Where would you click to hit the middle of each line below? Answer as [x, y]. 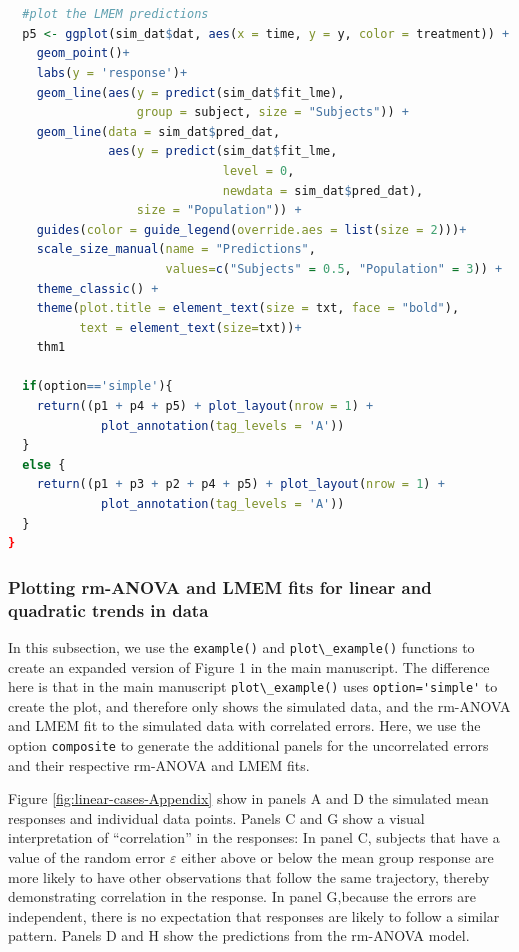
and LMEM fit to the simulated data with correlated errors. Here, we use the [244, 725]
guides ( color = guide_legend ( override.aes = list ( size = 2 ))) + [251, 229]
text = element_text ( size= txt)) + [190, 327]
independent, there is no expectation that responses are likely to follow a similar [254, 915]
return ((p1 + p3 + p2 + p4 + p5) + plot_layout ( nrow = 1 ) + [240, 484]
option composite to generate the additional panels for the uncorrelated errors [248, 745]
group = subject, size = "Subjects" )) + [272, 112]
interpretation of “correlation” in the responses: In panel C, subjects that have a [254, 837]
